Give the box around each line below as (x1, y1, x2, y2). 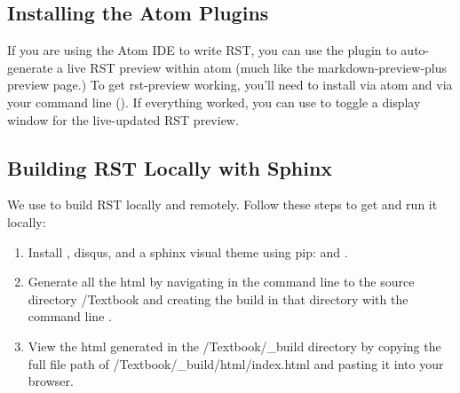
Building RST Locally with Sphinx (7, 153, 333, 181)
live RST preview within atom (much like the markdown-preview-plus (67, 58, 448, 76)
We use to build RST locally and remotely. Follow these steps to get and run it (7, 195, 438, 214)
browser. (28, 372, 74, 390)
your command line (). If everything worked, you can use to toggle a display (7, 92, 421, 111)
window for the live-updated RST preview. (7, 110, 239, 129)
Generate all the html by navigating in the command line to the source (28, 272, 415, 291)
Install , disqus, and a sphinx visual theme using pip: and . (28, 242, 348, 261)
